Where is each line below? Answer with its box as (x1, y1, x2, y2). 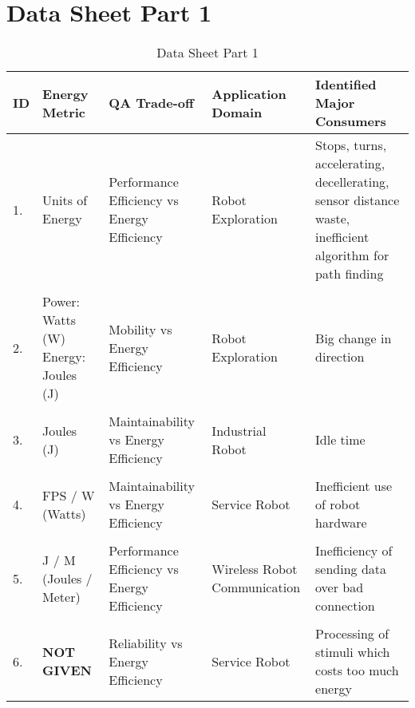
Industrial (211, 421, 267, 440)
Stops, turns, (315, 136, 387, 155)
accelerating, (315, 154, 385, 173)
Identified (315, 75, 377, 94)
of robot (315, 495, 361, 514)
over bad (315, 578, 364, 597)
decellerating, (315, 172, 389, 192)
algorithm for (315, 246, 389, 265)
